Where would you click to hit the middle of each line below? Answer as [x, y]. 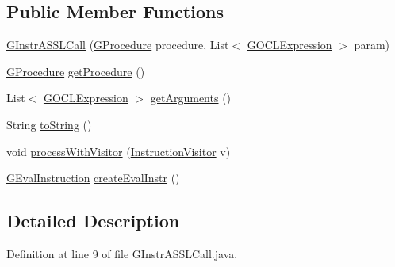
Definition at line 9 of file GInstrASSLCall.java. [122, 253]
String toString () [49, 124]
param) [372, 45]
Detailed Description [93, 221]
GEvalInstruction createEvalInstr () [93, 178]
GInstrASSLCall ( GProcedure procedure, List [118, 45]
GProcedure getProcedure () [76, 71]
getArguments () [191, 98]
